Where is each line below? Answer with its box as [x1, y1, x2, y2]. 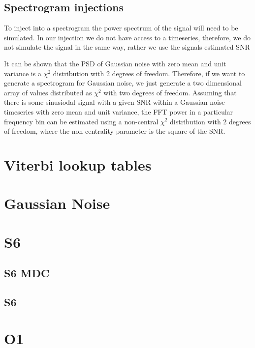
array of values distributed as [4, 87, 92, 97]
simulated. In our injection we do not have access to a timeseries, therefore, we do [4, 32, 251, 42]
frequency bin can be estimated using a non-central [4, 116, 159, 126]
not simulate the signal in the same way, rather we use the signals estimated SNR [4, 42, 250, 52]
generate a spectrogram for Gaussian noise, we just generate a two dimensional [4, 78, 242, 88]
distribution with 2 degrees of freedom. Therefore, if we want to [53, 68, 245, 78]
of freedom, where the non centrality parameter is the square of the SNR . [4, 126, 225, 136]
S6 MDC [4, 265, 50, 281]
